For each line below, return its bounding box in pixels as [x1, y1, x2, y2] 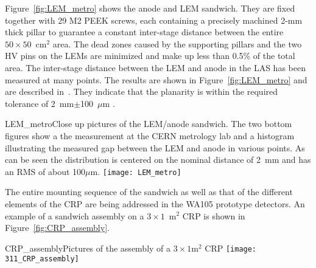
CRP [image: [205, 241, 257, 254]
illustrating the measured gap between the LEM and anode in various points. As [5, 141, 305, 154]
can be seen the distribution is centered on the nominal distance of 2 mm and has [5, 153, 311, 166]
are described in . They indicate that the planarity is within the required [5, 85, 278, 98]
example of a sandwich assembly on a [5, 209, 144, 222]
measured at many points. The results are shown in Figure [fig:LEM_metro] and [5, 73, 307, 86]
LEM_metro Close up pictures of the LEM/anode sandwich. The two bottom [5, 117, 292, 130]
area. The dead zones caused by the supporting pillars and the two [52, 37, 302, 50]
